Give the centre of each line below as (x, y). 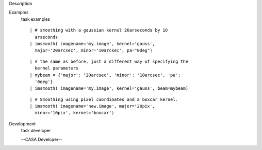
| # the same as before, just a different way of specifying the (109, 61)
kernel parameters (57, 68)
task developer (36, 131)
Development (22, 123)
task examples (36, 19)
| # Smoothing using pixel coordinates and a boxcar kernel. (104, 99)
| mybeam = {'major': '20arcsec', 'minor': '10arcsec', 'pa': (105, 75)
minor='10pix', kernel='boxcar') (74, 113)
